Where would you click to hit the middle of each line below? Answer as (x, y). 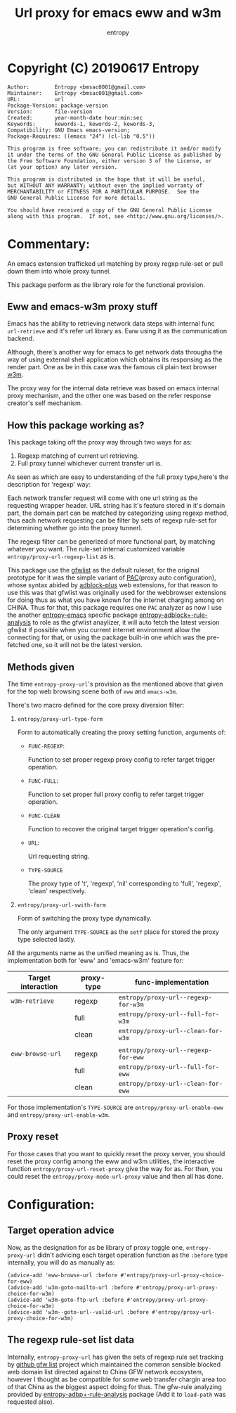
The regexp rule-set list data (71, 1340)
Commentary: (48, 244)
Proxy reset (33, 1137)
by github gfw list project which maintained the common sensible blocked (114, 1364)
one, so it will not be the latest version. (87, 645)
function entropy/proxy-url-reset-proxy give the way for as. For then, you (115, 1168)
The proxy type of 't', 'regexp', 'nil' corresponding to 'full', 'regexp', (124, 883)
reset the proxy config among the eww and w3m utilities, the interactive (111, 1161)
